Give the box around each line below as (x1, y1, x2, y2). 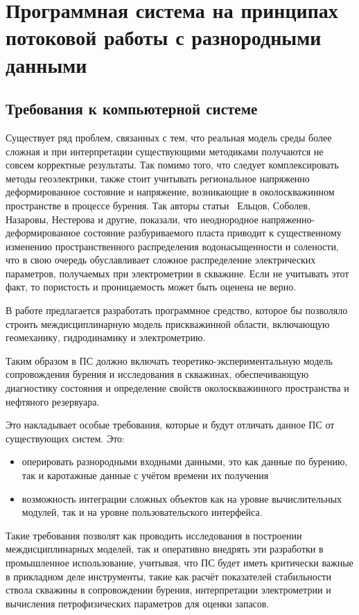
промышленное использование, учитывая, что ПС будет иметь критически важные (6, 555, 353, 569)
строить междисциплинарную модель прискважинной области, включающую (6, 316, 330, 331)
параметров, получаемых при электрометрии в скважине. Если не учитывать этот (6, 266, 349, 280)
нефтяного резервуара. (6, 394, 100, 408)
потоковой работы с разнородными (6, 23, 322, 51)
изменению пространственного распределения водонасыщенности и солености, (6, 239, 339, 253)
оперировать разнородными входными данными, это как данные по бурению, (21, 454, 348, 469)
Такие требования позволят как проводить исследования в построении (6, 528, 302, 542)
